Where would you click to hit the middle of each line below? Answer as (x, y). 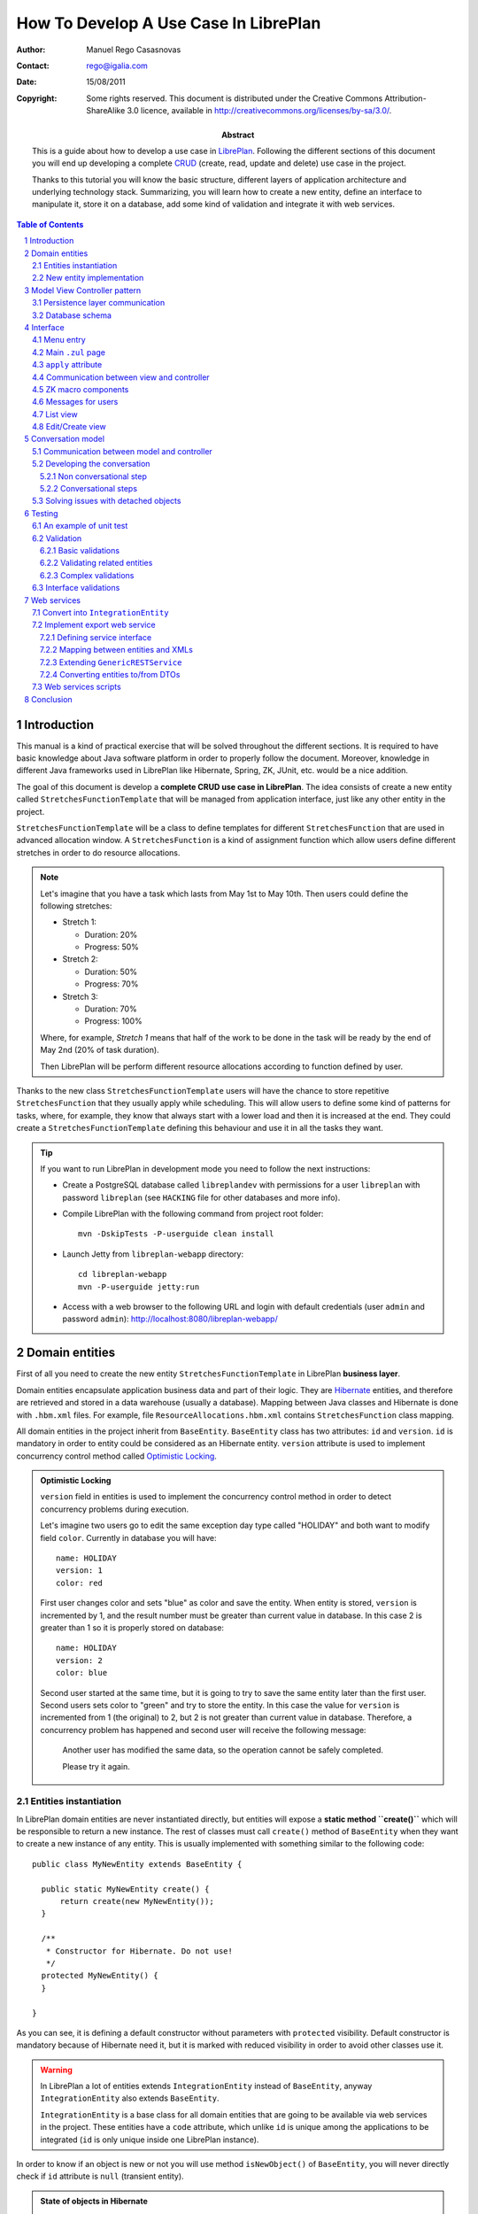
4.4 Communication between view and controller (121, 377)
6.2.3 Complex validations (87, 575)
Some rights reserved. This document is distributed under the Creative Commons (235, 98)
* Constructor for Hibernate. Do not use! (139, 1951)
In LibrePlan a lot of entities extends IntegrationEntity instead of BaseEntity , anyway (206, 2086)
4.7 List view (55, 414)
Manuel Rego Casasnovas (134, 50)
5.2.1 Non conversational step (94, 476)
